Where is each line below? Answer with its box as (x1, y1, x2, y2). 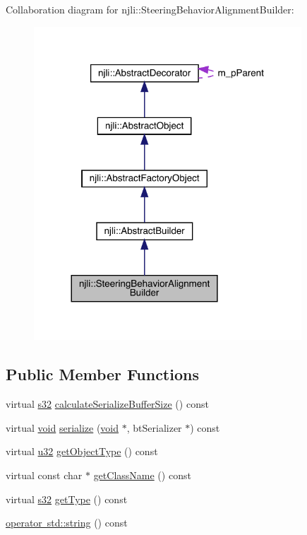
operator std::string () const (6, 515, 128, 530)
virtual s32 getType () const (6, 491, 128, 506)
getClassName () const (93, 468, 191, 483)
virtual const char (6, 468, 83, 483)
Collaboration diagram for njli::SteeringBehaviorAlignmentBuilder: (6, 2, 294, 16)
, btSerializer (126, 420, 182, 435)
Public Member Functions (6, 363, 199, 385)
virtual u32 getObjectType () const (6, 444, 158, 459)
